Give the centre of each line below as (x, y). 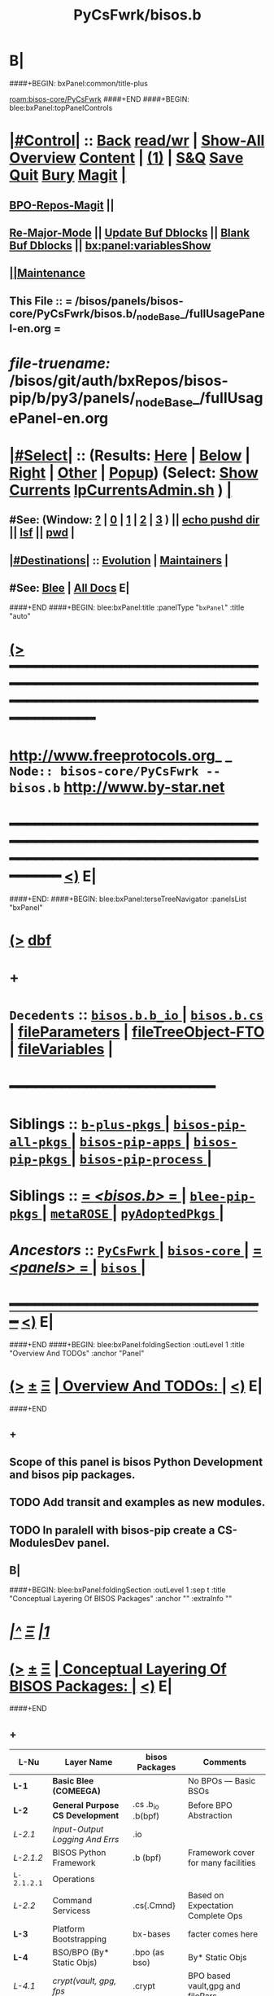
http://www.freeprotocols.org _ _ (121, 755)
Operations (74, 1880)
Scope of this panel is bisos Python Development (136, 1462)
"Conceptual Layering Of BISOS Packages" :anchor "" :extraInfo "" (121, 1599)
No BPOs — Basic (222, 1781)
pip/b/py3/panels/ (72, 398)
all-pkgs (39, 1142)
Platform (69, 1929)
